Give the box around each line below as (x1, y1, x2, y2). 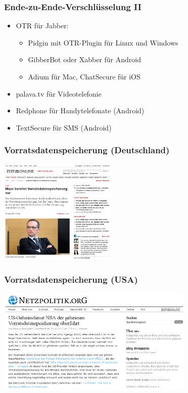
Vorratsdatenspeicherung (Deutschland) (4, 144, 170, 156)
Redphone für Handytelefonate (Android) (16, 105, 145, 116)
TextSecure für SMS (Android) (16, 122, 112, 133)
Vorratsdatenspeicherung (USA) (4, 273, 138, 286)
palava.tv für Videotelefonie (16, 88, 102, 99)
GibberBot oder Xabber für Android (28, 54, 141, 65)
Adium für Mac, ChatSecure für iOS (28, 71, 140, 81)
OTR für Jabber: (16, 20, 69, 31)
